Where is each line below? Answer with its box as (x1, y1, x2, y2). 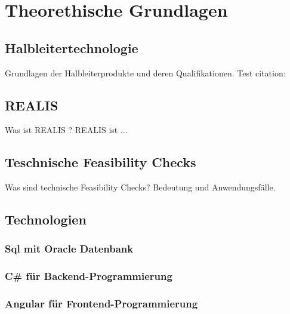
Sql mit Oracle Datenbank (5, 241, 134, 256)
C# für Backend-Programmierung (5, 269, 172, 284)
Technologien (5, 210, 87, 229)
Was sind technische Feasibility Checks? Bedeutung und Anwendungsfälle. (5, 181, 276, 193)
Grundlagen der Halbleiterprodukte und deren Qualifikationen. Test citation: (5, 66, 286, 79)
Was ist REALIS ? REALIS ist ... (5, 124, 128, 136)
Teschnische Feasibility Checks (5, 153, 196, 171)
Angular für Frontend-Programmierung (5, 296, 198, 311)
